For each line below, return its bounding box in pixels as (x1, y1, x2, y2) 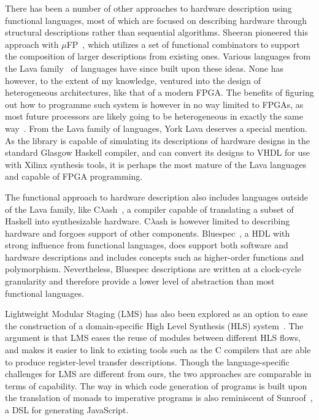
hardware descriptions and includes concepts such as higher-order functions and (5, 250, 304, 263)
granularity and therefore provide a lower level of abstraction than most (5, 275, 275, 288)
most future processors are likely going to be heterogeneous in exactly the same (5, 110, 303, 123)
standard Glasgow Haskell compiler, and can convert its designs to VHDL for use (5, 146, 310, 159)
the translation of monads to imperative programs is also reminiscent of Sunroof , (5, 391, 313, 404)
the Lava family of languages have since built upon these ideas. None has (5, 61, 284, 74)
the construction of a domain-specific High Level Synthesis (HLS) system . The (5, 319, 304, 332)
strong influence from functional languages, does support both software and (5, 239, 288, 251)
